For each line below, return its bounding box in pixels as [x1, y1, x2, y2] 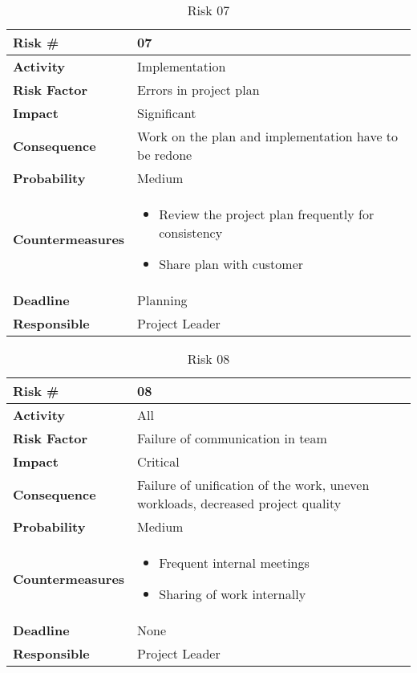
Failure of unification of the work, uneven [137, 475, 370, 494]
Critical [137, 452, 180, 471]
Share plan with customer [159, 255, 304, 273]
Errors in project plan [137, 80, 260, 99]
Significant [137, 104, 196, 122]
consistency [159, 223, 223, 242]
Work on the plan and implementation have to [137, 127, 399, 145]
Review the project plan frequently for [159, 205, 374, 223]
